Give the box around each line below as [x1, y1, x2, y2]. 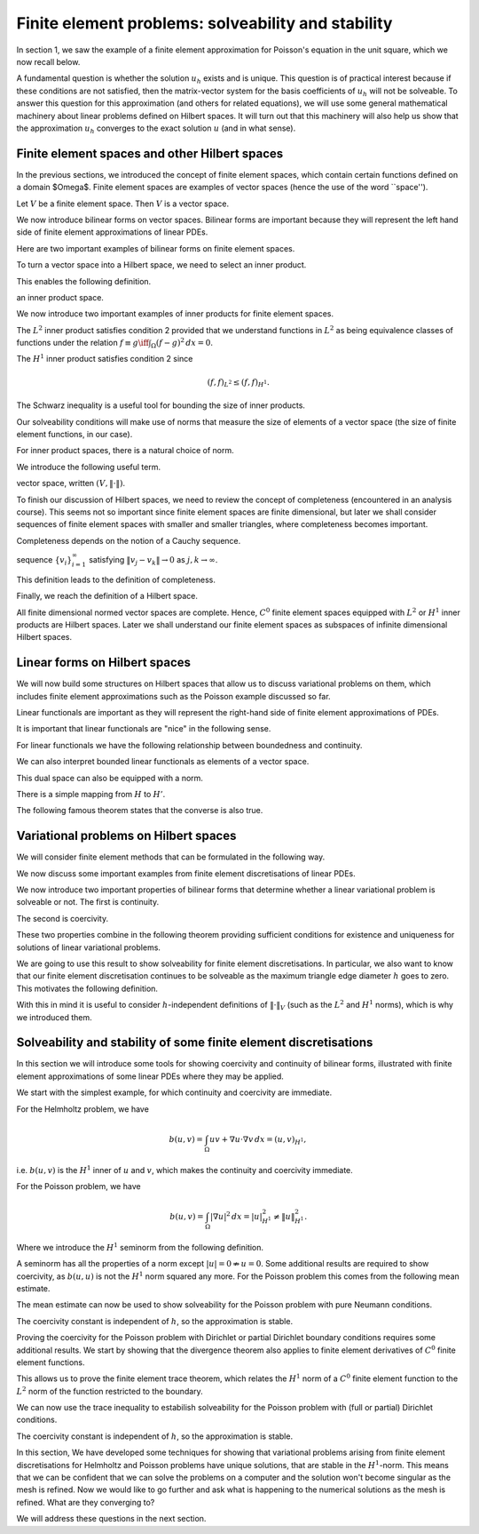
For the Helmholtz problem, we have [16, 1103, 150, 1115]
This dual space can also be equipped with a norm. [16, 772, 204, 783]
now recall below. [16, 56, 81, 67]
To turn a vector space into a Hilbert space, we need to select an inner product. [16, 260, 307, 270]
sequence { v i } [16, 554, 73, 567]
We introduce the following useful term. [16, 461, 161, 472]
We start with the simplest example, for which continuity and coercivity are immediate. [16, 1087, 333, 1098]
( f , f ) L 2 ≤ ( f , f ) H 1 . [207, 377, 270, 389]
